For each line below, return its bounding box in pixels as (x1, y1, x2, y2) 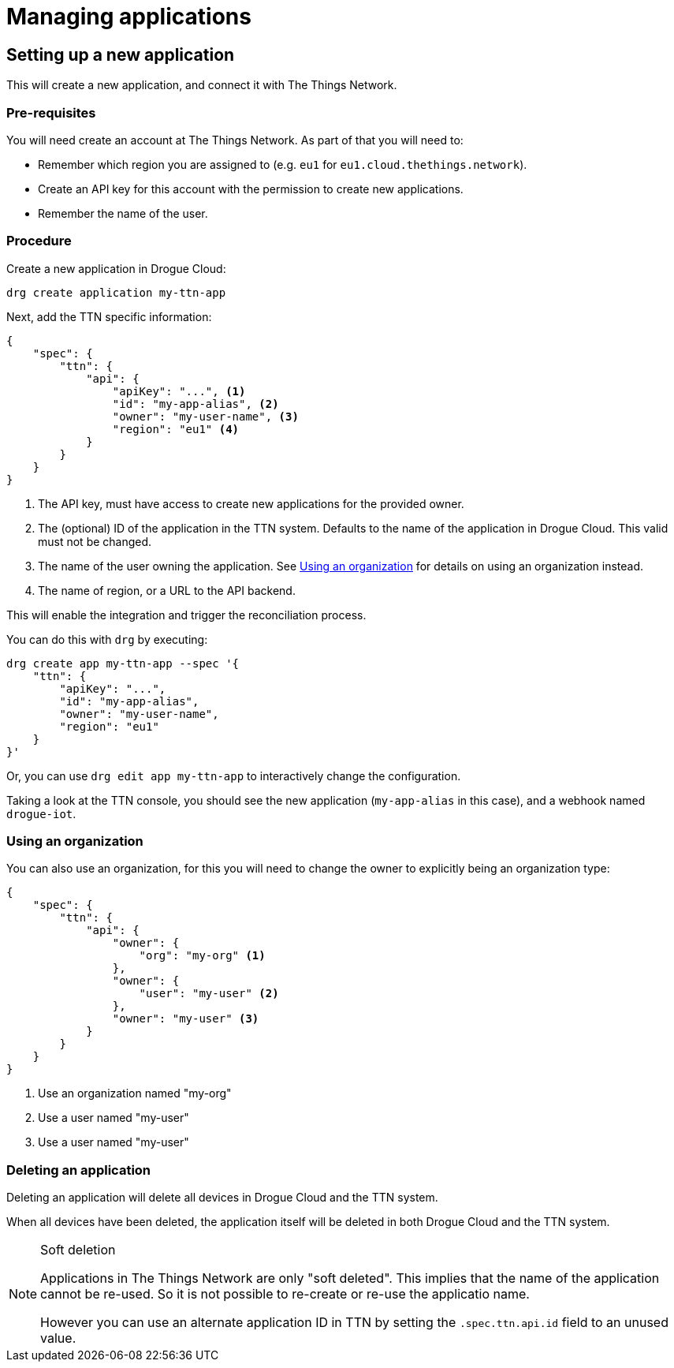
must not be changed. (38, 534, 152, 548)
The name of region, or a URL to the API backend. (38, 583, 296, 597)
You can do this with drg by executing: (6, 632, 208, 646)
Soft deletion (40, 1242, 116, 1258)
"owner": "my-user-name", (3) (112, 409, 299, 423)
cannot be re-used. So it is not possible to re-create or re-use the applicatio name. (40, 1286, 530, 1303)
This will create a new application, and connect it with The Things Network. (6, 78, 397, 92)
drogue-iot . (6, 806, 76, 820)
